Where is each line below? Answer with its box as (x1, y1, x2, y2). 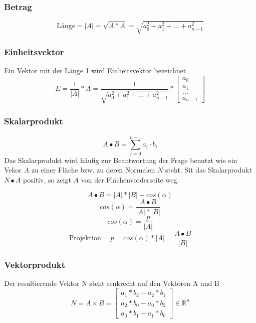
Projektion (69, 235, 101, 242)
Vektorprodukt (4, 258, 65, 270)
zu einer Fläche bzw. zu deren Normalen (31, 165, 155, 175)
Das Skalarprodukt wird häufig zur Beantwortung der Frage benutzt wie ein (4, 154, 237, 165)
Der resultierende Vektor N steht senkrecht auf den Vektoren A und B (4, 277, 219, 288)
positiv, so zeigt (23, 174, 71, 185)
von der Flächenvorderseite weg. (81, 174, 179, 185)
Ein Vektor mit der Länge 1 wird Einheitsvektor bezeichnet (4, 65, 186, 75)
